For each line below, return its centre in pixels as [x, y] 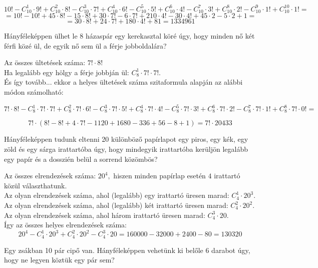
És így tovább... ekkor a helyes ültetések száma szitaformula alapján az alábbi [123, 82]
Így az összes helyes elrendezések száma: [66, 225]
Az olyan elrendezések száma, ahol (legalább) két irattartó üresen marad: [116, 205]
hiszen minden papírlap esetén [160, 176]
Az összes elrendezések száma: [50, 176]
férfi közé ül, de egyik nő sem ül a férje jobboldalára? [85, 45]
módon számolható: [34, 91]
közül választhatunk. [36, 185]
